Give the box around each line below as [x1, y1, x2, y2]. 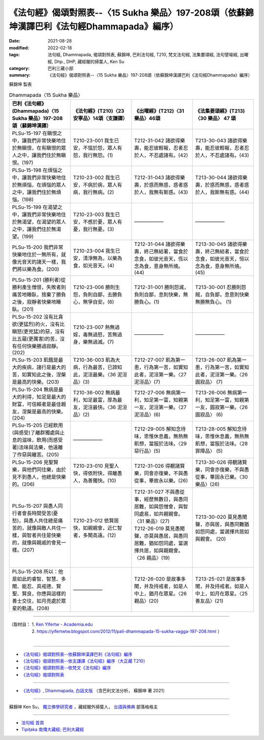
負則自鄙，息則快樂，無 [134, 291, 188, 298]
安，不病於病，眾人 [73, 181, 117, 188]
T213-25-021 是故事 [195, 576, 241, 583]
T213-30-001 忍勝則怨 [195, 284, 246, 291]
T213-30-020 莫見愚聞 [195, 514, 247, 521]
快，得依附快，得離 [73, 470, 117, 477]
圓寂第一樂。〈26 [209, 404, 248, 411]
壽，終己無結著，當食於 [134, 248, 188, 255]
